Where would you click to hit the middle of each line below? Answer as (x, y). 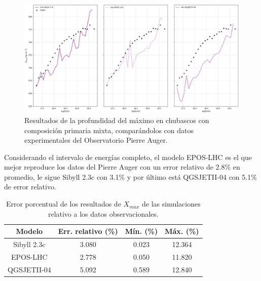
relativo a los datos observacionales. (103, 213)
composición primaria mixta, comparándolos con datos (109, 130)
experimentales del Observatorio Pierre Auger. (96, 140)
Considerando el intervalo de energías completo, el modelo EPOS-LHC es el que (128, 157)
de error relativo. (30, 187)
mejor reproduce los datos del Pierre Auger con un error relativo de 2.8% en (122, 167)
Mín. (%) (141, 231)
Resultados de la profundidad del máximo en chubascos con (117, 120)
